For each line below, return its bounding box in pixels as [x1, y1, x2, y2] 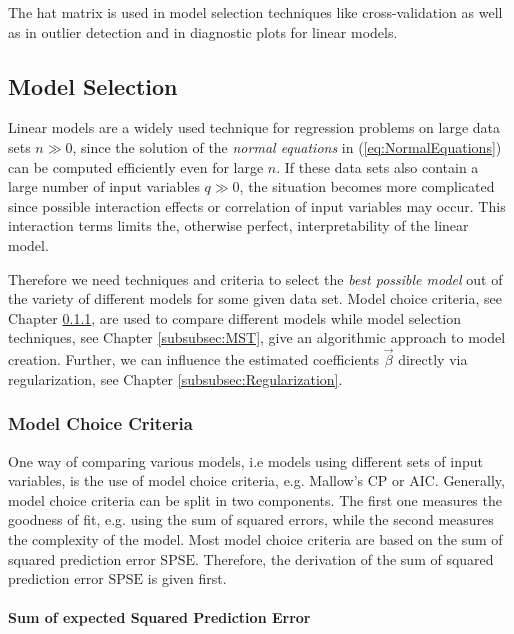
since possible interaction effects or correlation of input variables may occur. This [8, 195, 506, 216]
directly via [398, 349, 468, 370]
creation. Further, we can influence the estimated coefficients [8, 349, 380, 370]
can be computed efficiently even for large [8, 156, 264, 177]
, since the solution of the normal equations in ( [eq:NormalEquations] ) [72, 136, 502, 157]
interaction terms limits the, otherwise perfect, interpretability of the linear [8, 215, 469, 236]
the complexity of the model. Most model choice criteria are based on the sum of [8, 528, 503, 549]
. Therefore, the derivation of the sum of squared [195, 548, 494, 569]
